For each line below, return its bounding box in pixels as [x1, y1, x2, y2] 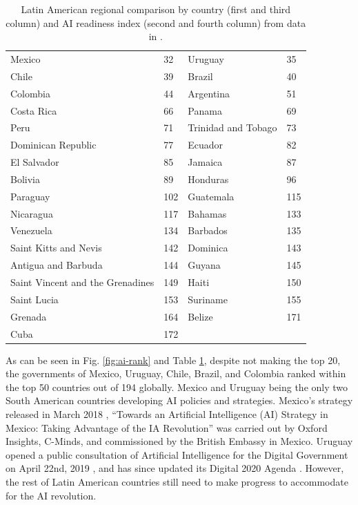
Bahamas [188, 206, 227, 220]
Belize [188, 309, 213, 323]
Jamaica [188, 155, 223, 169]
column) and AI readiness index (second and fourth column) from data [6, 15, 306, 30]
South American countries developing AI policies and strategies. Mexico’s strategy [6, 393, 353, 408]
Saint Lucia [10, 292, 59, 306]
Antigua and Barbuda [10, 258, 103, 272]
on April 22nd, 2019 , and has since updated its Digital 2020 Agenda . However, [6, 461, 344, 475]
